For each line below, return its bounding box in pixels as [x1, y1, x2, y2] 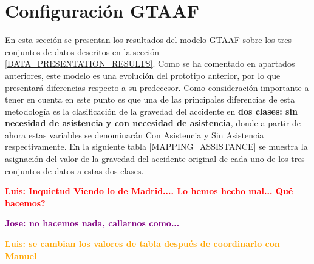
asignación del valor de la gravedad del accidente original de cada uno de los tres [5, 152, 305, 165]
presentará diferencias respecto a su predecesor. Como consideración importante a [5, 81, 309, 93]
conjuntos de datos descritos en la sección [5, 45, 159, 58]
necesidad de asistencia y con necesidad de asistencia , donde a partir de [5, 117, 301, 129]
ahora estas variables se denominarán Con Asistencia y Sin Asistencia [5, 128, 264, 141]
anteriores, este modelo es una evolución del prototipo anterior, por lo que [5, 69, 281, 81]
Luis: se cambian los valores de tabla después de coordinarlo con [5, 237, 280, 250]
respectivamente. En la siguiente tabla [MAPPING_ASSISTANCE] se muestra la [5, 140, 308, 153]
